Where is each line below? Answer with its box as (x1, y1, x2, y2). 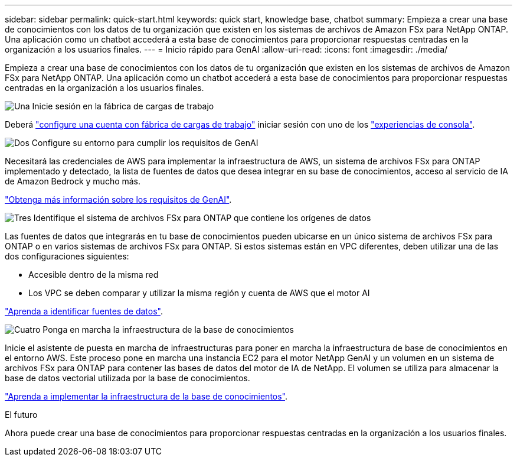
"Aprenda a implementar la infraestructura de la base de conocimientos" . (5, 391, 288, 401)
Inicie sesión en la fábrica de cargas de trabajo (32, 101, 214, 111)
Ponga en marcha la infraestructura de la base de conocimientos (42, 324, 294, 335)
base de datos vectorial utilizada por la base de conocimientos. (5, 373, 250, 383)
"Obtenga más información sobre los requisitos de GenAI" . (5, 194, 232, 204)
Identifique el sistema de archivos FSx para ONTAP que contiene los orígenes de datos (33, 213, 371, 223)
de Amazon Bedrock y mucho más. (5, 176, 141, 186)
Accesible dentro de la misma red (28, 270, 159, 280)
